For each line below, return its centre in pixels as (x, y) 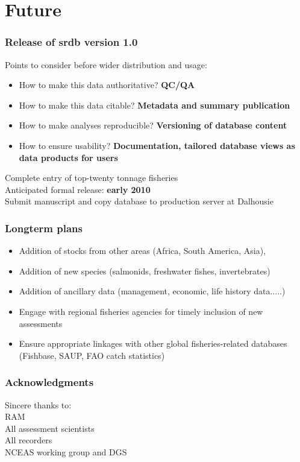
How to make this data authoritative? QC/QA (107, 85)
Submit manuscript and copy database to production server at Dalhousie (139, 201)
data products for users (68, 157)
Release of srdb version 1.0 (71, 42)
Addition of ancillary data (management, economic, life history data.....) (152, 291)
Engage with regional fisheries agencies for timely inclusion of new (141, 311)
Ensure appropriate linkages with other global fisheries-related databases (153, 343)
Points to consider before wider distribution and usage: (106, 64)
